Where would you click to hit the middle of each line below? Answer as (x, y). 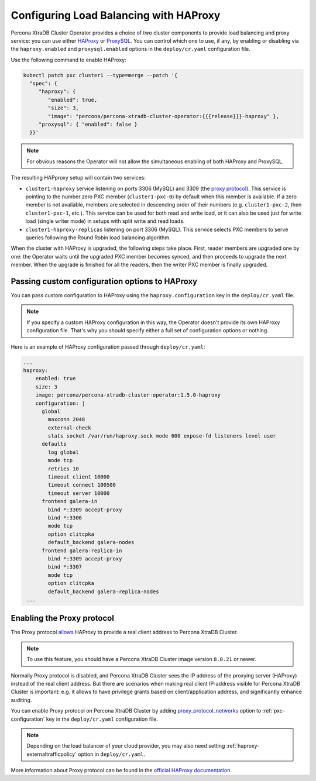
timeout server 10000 (79, 493)
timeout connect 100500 (82, 485)
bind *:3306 (65, 517)
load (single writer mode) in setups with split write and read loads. (105, 221)
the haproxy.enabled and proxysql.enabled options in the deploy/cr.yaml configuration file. (131, 49)
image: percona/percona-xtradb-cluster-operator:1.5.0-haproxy (128, 395)
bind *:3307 (65, 567)
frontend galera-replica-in (82, 551)
